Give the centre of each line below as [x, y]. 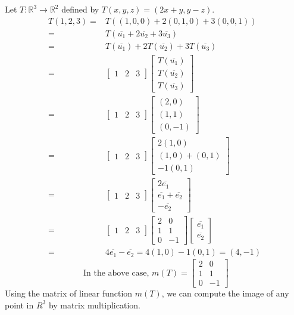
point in [19, 305]
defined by [80, 9]
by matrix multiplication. [94, 305]
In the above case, [116, 273]
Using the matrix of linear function [69, 293]
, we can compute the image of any [225, 293]
